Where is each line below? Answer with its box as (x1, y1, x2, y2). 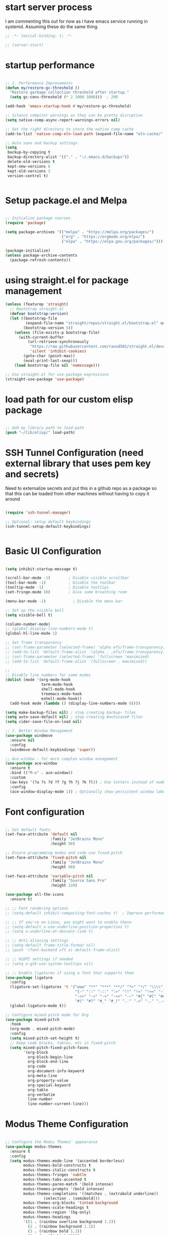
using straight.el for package (5, 274, 129, 286)
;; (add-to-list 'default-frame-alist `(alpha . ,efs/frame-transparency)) (5, 649, 167, 654)
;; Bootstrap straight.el (10, 307, 64, 312)
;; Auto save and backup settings (5, 140, 78, 145)
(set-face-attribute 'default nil (5, 832, 78, 837)
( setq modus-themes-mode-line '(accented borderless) (10, 1158, 125, 1163)
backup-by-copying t (7, 150, 51, 155)
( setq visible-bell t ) (5, 612, 53, 617)
